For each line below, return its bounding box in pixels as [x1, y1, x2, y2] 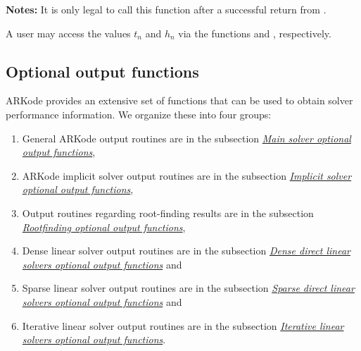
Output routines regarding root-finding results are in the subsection [22, 205, 314, 220]
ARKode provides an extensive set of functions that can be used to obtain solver [6, 93, 353, 108]
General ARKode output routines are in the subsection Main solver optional [22, 130, 351, 145]
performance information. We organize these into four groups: [6, 106, 272, 121]
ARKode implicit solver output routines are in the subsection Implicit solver [22, 168, 352, 183]
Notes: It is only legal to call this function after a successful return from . [6, 2, 327, 16]
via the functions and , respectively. [178, 25, 331, 40]
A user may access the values [6, 25, 131, 40]
